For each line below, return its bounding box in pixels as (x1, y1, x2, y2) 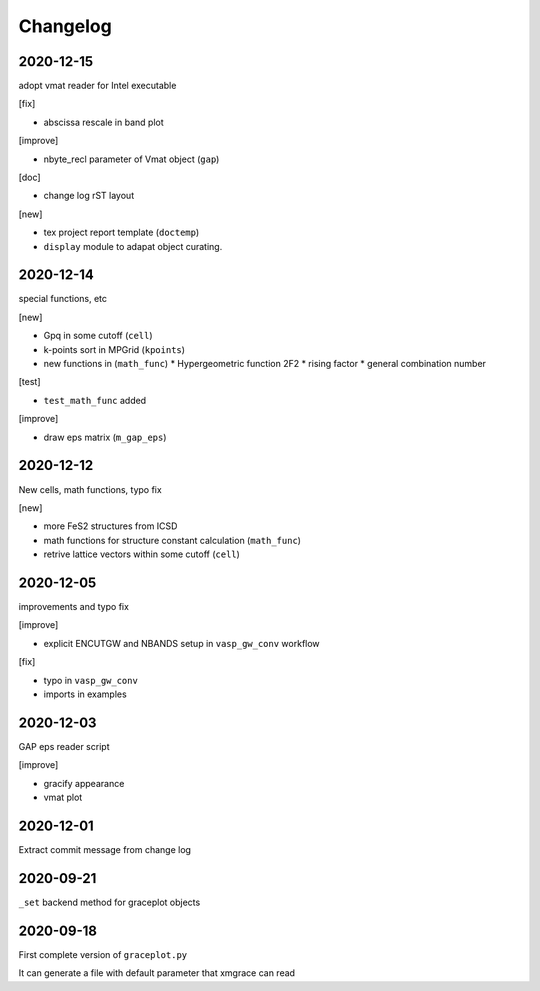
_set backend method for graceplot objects (18, 896, 201, 908)
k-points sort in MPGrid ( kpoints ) (43, 343, 185, 355)
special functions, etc (18, 293, 108, 305)
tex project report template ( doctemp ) (43, 226, 200, 239)
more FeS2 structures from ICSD (43, 520, 178, 532)
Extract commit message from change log (18, 843, 192, 855)
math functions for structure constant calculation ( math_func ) (43, 534, 302, 546)
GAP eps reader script (18, 740, 110, 752)
